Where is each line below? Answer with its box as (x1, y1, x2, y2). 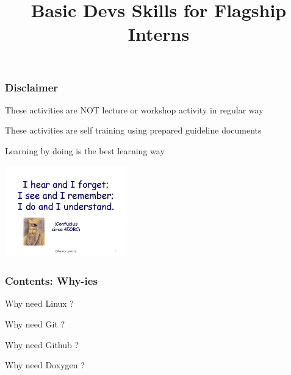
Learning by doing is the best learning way (5, 145, 165, 157)
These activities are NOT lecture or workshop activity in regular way (5, 103, 264, 116)
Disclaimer (5, 79, 59, 95)
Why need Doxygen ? (5, 359, 85, 371)
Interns (128, 21, 190, 46)
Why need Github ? (5, 338, 79, 351)
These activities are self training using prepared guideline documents (5, 124, 262, 137)
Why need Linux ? (5, 297, 74, 310)
